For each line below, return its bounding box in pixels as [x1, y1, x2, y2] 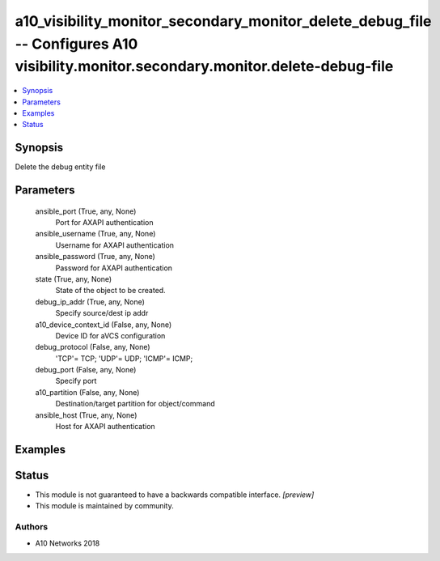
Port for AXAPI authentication [55, 218, 154, 227]
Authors [15, 521, 49, 533]
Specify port [55, 376, 97, 386]
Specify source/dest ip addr [55, 308, 149, 318]
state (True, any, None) [35, 274, 112, 283]
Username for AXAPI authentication [55, 240, 174, 250]
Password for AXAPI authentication [55, 263, 173, 273]
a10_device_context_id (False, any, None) [35, 320, 172, 329]
